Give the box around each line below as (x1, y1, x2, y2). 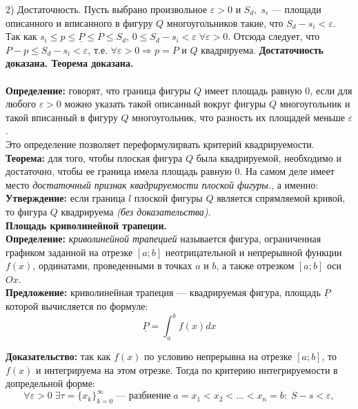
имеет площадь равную (204, 83, 302, 97)
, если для (310, 83, 352, 97)
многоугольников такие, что (166, 15, 284, 30)
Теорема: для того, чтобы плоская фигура (6, 150, 183, 165)
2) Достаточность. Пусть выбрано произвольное (6, 2, 208, 16)
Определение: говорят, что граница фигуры (6, 83, 191, 97)
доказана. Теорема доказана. (6, 56, 134, 70)
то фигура (6, 204, 48, 218)
